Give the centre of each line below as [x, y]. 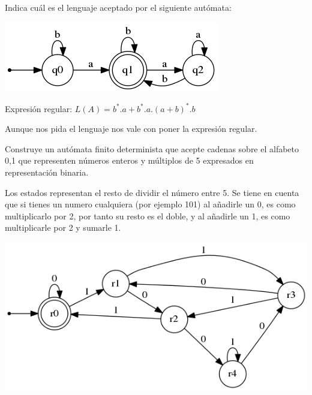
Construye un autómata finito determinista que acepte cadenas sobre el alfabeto [152, 148]
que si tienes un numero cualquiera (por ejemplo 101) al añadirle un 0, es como [150, 204]
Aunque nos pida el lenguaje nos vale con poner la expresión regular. [131, 129]
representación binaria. [47, 172]
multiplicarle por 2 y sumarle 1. [63, 227]
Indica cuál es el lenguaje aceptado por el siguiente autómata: [118, 7]
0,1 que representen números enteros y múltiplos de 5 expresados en [129, 160]
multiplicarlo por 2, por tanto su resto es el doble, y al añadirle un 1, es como [148, 215]
